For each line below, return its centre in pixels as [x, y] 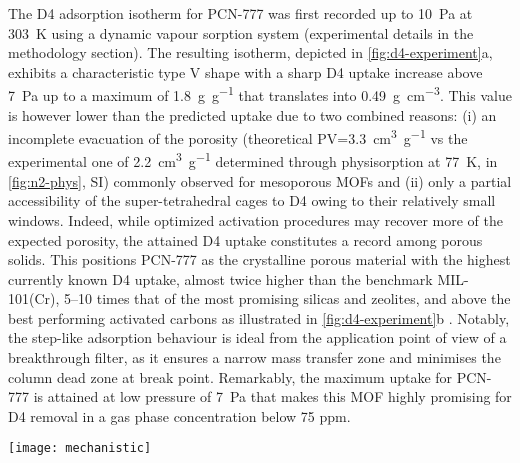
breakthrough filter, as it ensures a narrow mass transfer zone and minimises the [254, 357]
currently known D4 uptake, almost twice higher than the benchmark [220, 278]
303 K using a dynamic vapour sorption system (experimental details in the [241, 32]
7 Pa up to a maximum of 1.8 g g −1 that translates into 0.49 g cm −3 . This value [260, 94]
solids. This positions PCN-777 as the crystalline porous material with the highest [259, 259]
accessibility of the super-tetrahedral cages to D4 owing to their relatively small [252, 200]
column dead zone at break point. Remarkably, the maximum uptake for [230, 376]
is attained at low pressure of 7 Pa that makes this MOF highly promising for [272, 396]
